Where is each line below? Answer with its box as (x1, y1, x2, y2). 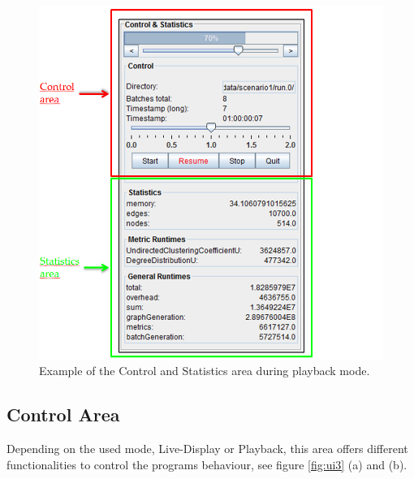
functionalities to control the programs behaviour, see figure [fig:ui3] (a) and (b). (6, 455, 408, 473)
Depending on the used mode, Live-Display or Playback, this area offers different (6, 439, 408, 456)
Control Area (6, 402, 120, 427)
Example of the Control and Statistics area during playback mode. (39, 362, 370, 379)
